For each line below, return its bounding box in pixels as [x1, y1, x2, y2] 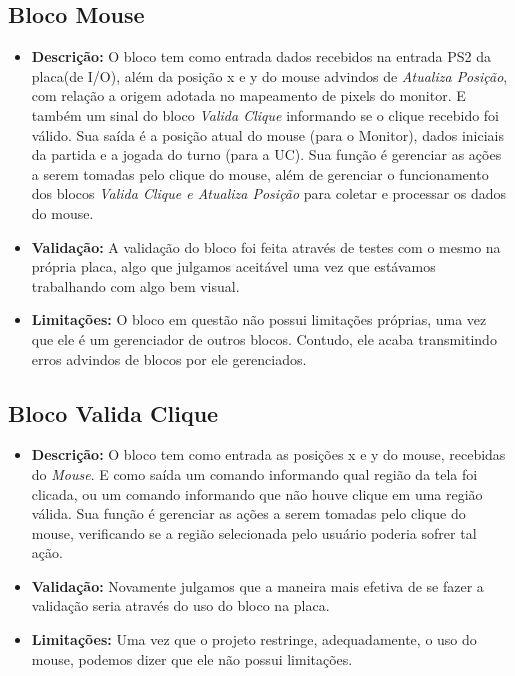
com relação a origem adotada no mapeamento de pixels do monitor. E [31, 85, 466, 106]
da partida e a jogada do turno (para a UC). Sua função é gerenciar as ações [31, 144, 502, 165]
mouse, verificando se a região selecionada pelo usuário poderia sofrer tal [31, 522, 477, 543]
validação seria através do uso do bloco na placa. [31, 595, 330, 616]
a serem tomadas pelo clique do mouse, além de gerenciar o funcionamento [31, 163, 489, 184]
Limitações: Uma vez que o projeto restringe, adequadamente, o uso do [31, 629, 477, 650]
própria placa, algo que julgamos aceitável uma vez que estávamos [31, 256, 436, 277]
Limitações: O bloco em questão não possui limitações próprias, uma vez [31, 309, 487, 330]
